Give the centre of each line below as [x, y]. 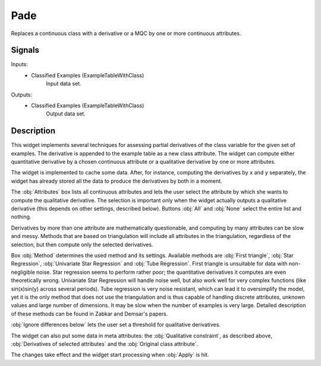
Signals [25, 50]
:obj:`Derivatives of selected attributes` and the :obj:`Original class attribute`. [105, 344]
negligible [23, 272]
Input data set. [64, 84]
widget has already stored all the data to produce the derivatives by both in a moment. [117, 181]
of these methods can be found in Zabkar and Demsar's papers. [89, 314]
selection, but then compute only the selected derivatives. [82, 245]
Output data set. [66, 114]
